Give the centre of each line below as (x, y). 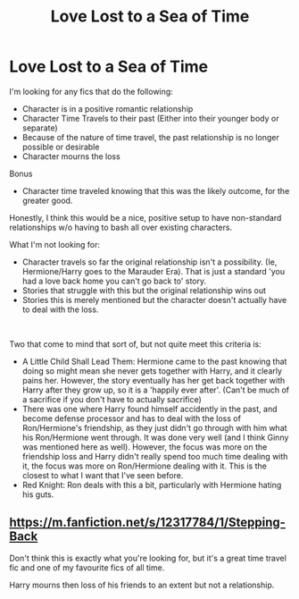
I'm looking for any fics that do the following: (91, 91)
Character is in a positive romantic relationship (108, 108)
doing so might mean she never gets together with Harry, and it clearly (152, 371)
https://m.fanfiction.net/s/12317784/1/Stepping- (147, 523)
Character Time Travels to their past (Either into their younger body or (150, 118)
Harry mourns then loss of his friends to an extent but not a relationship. (142, 585)
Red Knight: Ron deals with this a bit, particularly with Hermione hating (152, 485)
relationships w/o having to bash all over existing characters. (121, 227)
